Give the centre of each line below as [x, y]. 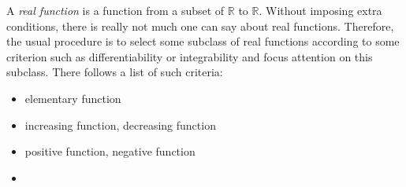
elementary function [73, 98]
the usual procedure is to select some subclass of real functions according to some [203, 41]
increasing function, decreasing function [120, 125]
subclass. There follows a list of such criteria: [115, 72]
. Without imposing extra [320, 10]
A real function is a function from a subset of [115, 10]
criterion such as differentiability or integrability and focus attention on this [190, 56]
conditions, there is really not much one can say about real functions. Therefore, [200, 26]
